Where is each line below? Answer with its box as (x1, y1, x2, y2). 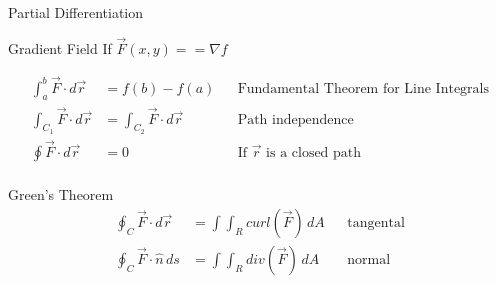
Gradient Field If (8, 37, 112, 58)
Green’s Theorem (8, 184, 114, 205)
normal (347, 252, 391, 267)
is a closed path (266, 146, 362, 161)
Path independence (237, 112, 354, 127)
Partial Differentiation (8, 2, 144, 22)
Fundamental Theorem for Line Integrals (237, 81, 490, 96)
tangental (347, 215, 405, 230)
